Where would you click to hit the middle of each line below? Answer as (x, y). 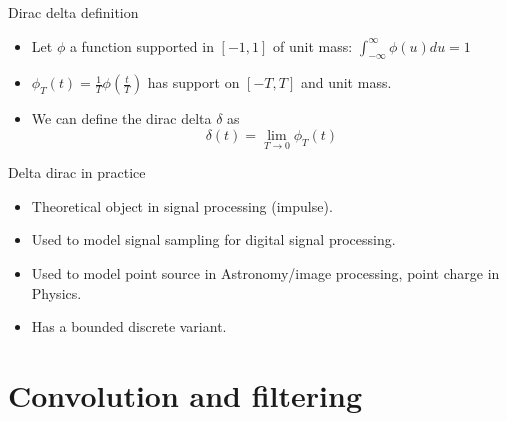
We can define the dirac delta (121, 118)
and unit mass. (346, 82)
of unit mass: (313, 45)
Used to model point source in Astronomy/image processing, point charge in (265, 272)
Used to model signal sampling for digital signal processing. (213, 239)
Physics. (56, 292)
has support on (193, 82)
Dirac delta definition (73, 12)
